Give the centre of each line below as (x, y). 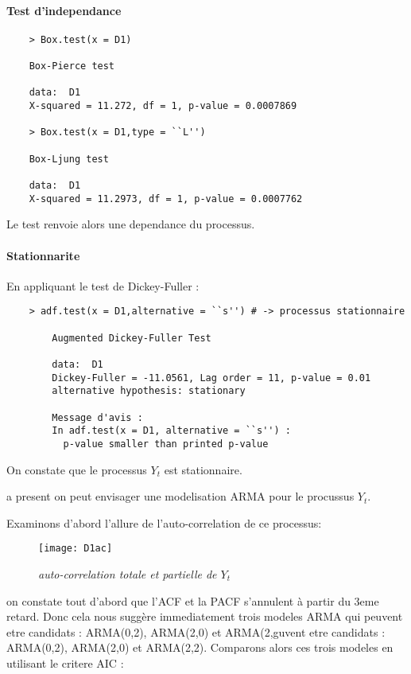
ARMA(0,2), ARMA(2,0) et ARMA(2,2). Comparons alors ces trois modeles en (200, 647)
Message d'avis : (97, 417)
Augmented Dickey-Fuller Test (132, 338)
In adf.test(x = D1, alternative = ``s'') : (171, 431)
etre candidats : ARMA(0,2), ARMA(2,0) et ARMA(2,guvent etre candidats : (196, 631)
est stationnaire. (203, 469)
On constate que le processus (77, 469)
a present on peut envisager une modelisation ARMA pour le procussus (180, 496)
